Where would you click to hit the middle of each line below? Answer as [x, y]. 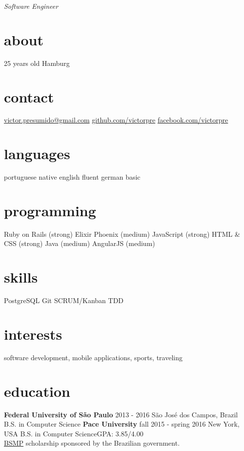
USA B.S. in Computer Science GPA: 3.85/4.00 [74, 433]
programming [50, 210]
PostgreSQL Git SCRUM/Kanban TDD [64, 300]
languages [37, 154]
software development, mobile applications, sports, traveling [93, 357]
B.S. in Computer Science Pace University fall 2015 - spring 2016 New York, [122, 424]
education [37, 391]
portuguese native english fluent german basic [72, 177]
